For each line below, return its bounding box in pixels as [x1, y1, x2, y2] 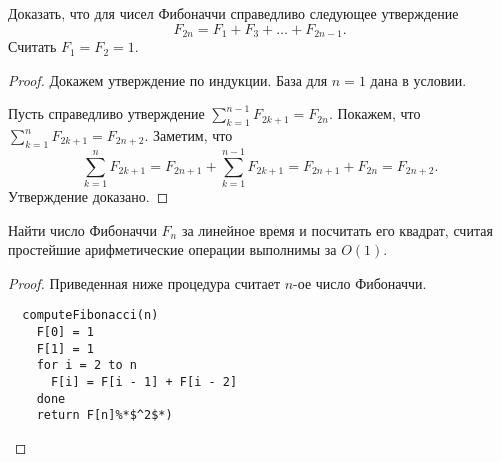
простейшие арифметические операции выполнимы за [8, 239, 337, 260]
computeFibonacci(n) [22, 308, 159, 323]
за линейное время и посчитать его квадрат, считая [181, 219, 493, 240]
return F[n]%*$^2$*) [36, 408, 173, 423]
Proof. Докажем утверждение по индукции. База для [8, 69, 328, 90]
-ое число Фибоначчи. [293, 272, 427, 293]
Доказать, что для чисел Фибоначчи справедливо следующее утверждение [8, 3, 459, 23]
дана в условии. [370, 69, 467, 90]
